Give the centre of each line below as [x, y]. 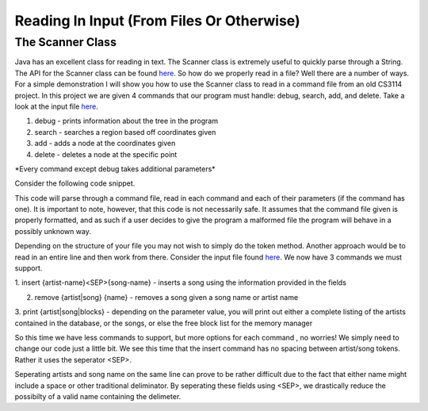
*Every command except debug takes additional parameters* [115, 169]
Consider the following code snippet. [75, 183]
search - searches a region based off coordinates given [125, 132]
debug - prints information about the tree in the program [126, 121]
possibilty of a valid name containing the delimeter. [98, 396]
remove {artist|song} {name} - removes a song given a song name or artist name [166, 297]
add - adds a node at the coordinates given [105, 144]
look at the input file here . [56, 106]
